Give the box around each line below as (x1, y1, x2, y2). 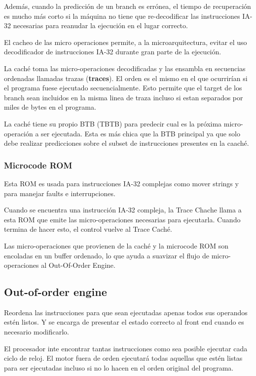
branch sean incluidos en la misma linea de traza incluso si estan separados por (4, 92, 243, 102)
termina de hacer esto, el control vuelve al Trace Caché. (4, 224, 172, 234)
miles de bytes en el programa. (4, 102, 96, 112)
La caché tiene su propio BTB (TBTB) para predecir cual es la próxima (4, 118, 222, 128)
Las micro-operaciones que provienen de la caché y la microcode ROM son (4, 240, 228, 251)
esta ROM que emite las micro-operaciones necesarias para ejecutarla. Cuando (4, 214, 241, 224)
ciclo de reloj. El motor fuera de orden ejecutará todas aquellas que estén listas (4, 353, 243, 363)
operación (4, 128, 33, 138)
